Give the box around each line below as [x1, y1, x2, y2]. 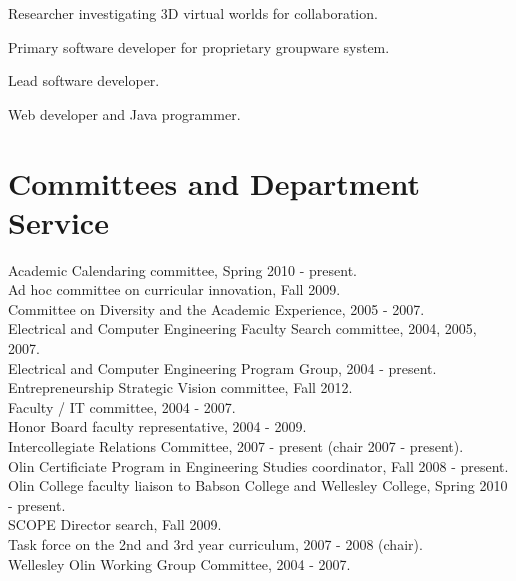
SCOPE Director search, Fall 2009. [8, 514, 222, 535]
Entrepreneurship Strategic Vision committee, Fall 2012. [8, 377, 353, 398]
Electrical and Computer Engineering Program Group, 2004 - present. [8, 357, 437, 378]
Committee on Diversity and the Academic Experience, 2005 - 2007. [8, 298, 425, 319]
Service [8, 201, 109, 242]
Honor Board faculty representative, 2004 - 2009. [8, 416, 307, 437]
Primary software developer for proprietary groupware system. [8, 36, 390, 57]
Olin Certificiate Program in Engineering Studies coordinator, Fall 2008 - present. [8, 455, 509, 476]
